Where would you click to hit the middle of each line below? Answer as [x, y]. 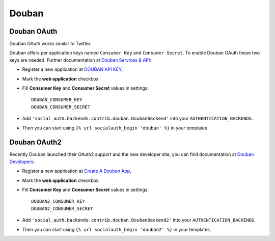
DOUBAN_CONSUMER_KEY [57, 100]
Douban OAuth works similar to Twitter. [50, 44]
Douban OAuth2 [35, 142]
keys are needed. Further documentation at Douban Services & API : [80, 60]
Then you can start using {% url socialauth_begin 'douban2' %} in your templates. [117, 229]
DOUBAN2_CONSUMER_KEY [58, 202]
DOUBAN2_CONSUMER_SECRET [62, 208]
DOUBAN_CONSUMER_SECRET [61, 107]
